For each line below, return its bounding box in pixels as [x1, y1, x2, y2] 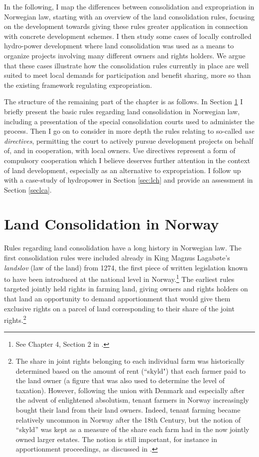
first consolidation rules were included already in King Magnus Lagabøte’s [4, 252, 230, 262]
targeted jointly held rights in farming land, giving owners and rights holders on [4, 283, 248, 294]
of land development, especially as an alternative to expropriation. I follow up [4, 165, 241, 175]
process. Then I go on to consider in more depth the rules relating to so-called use [4, 126, 255, 136]
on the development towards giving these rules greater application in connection [4, 21, 248, 31]
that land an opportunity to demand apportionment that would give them [4, 293, 231, 304]
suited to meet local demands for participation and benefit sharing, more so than [4, 70, 251, 80]
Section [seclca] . [4, 184, 52, 195]
